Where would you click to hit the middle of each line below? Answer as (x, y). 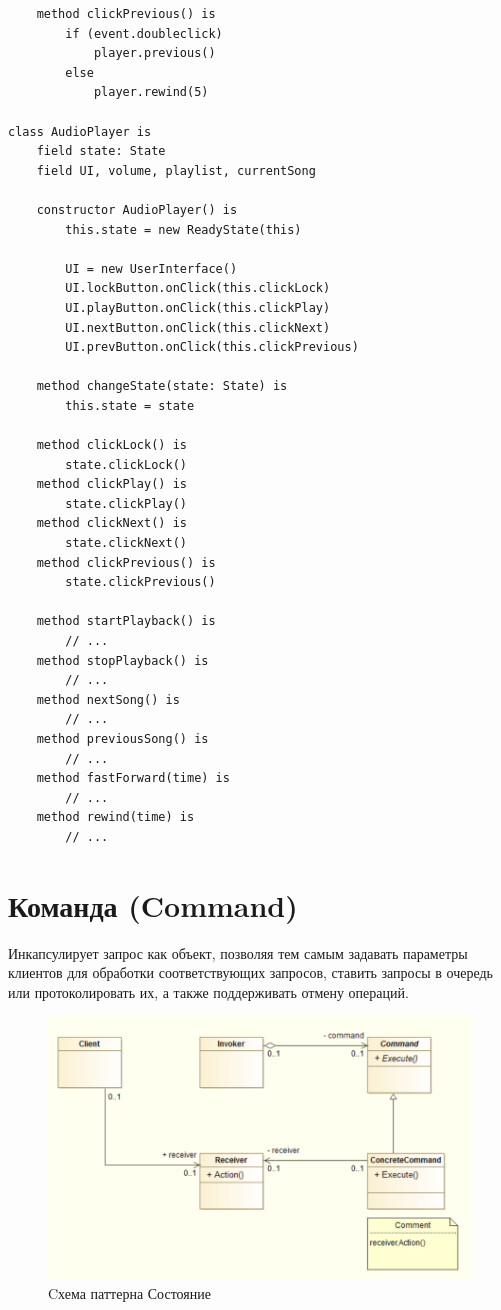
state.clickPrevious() (140, 582)
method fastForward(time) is (133, 778)
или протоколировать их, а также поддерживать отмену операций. (208, 991)
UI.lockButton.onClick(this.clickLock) (198, 288)
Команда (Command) (153, 904)
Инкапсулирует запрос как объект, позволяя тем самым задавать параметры (238, 952)
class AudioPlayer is (80, 131)
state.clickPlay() (126, 503)
